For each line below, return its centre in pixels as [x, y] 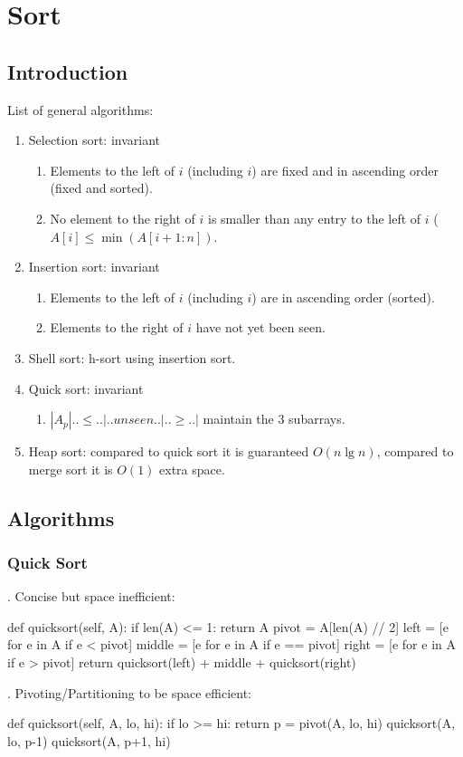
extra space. [192, 469]
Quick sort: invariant [86, 388]
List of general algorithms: [80, 109]
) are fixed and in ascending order [345, 170]
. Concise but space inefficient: [91, 596]
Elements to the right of [117, 327]
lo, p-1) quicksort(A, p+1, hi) [89, 740]
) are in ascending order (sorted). [343, 297]
